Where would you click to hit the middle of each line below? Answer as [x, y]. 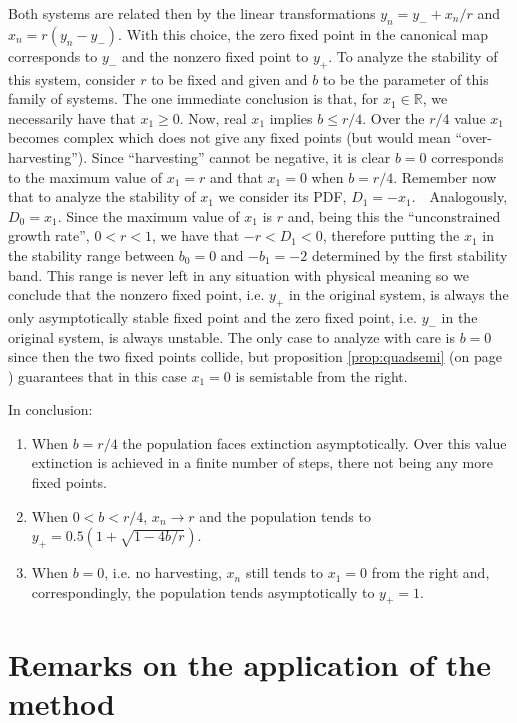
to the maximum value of [85, 176]
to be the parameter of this [405, 78]
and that [236, 176]
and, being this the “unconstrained [394, 215]
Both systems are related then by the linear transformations [192, 13]
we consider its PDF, [282, 196]
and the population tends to [285, 515]
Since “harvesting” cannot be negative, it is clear [241, 156]
